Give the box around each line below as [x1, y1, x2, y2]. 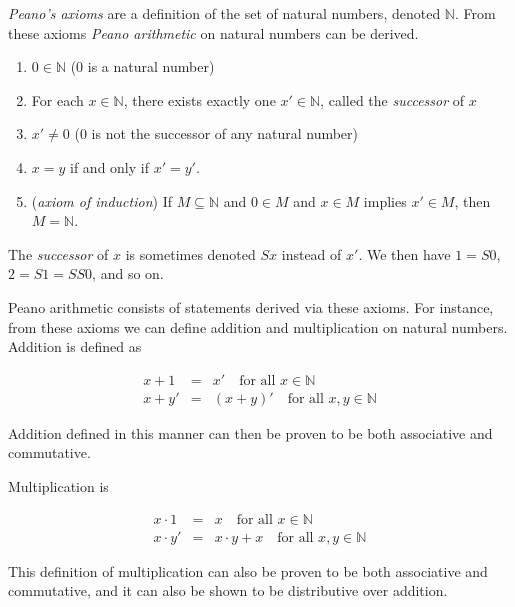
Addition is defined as [8, 336, 142, 357]
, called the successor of [320, 89, 465, 110]
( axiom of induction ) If [31, 190, 172, 211]
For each [31, 89, 84, 110]
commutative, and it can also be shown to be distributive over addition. [8, 580, 448, 601]
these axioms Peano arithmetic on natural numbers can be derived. [8, 22, 419, 43]
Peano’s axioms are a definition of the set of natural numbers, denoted [8, 3, 441, 23]
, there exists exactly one [123, 89, 276, 110]
